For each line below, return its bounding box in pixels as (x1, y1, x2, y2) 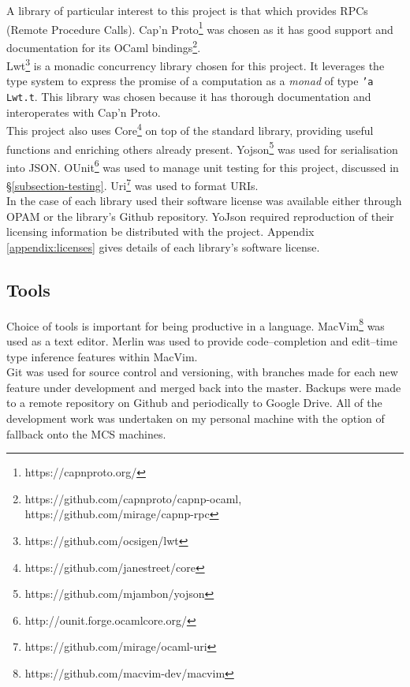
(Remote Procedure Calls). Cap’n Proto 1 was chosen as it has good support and (6, 18, 393, 37)
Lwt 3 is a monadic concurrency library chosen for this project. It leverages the (6, 55, 385, 73)
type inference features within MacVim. (6, 348, 198, 364)
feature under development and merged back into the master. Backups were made (6, 379, 401, 395)
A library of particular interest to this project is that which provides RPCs (6, 2, 368, 18)
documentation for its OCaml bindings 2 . (6, 36, 201, 55)
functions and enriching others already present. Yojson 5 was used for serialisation (6, 138, 398, 157)
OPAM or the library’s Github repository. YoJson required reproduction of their (6, 207, 394, 224)
